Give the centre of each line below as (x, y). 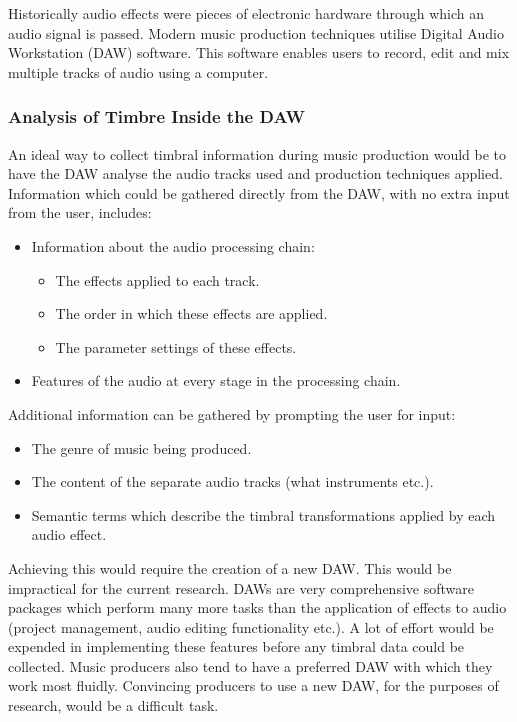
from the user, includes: (80, 212)
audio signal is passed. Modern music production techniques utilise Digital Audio (256, 32)
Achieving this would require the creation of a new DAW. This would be (230, 567)
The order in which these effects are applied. (191, 313)
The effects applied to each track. (157, 279)
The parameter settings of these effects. (176, 346)
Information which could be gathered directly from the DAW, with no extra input (259, 192)
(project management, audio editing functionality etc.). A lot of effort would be (251, 626)
